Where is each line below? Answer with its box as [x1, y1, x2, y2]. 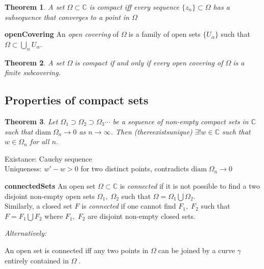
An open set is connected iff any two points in [5, 244, 149, 255]
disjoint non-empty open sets [5, 190, 95, 201]
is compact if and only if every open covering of [74, 57, 223, 68]
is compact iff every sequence [89, 2, 179, 12]
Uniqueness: [5, 163, 42, 174]
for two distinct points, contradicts [81, 163, 189, 174]
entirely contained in [5, 255, 69, 265]
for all [30, 136, 50, 147]
